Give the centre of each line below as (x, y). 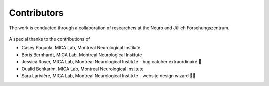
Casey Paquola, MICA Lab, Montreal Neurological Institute (81, 48)
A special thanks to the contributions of (50, 39)
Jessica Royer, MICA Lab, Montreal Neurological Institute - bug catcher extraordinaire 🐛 (112, 62)
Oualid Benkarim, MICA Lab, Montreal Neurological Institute (83, 69)
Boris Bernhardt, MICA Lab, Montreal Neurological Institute (82, 55)
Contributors (37, 13)
